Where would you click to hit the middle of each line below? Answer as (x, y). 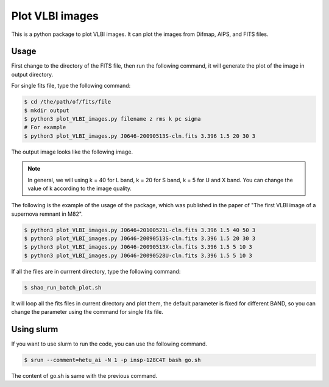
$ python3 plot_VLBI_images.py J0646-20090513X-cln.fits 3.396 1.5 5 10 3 (138, 247)
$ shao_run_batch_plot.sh (63, 287)
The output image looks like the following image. (72, 152)
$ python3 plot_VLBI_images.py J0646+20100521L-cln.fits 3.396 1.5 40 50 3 (140, 230)
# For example (45, 127)
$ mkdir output (47, 110)
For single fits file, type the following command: (71, 86)
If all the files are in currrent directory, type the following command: (96, 271)
